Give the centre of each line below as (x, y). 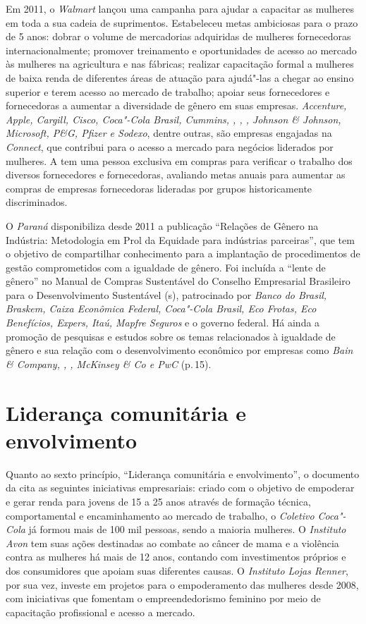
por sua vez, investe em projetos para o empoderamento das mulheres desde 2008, (182, 584)
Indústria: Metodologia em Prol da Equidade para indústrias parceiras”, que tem (180, 239)
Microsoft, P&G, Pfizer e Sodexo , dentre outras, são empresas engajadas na (169, 133)
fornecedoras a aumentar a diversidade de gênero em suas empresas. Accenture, (176, 105)
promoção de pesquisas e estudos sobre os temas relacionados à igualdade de (171, 336)
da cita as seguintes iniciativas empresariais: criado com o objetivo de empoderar (180, 488)
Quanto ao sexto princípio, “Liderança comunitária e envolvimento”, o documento (183, 473)
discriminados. (37, 202)
